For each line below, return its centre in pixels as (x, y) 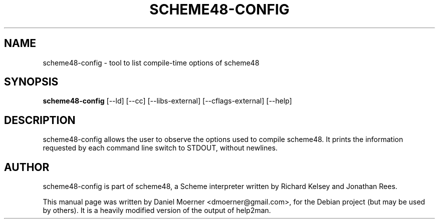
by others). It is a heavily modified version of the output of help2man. (157, 210)
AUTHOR (27, 167)
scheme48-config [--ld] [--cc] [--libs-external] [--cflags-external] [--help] (167, 101)
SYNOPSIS (31, 82)
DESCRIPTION (40, 120)
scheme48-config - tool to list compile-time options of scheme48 (151, 62)
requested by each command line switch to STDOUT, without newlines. (160, 148)
